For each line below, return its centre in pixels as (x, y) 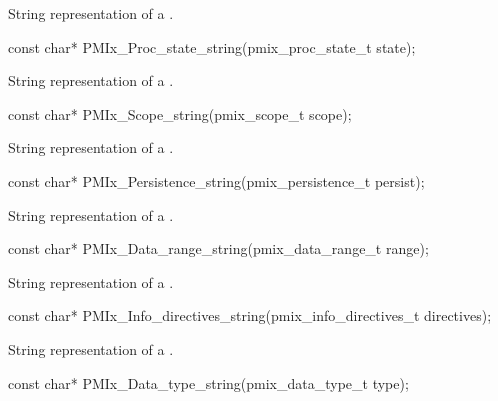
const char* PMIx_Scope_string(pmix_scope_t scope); (180, 113)
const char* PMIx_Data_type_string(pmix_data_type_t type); (208, 382)
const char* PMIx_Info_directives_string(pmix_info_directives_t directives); (250, 315)
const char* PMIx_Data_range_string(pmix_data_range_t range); (218, 248)
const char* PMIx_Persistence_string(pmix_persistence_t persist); (216, 180)
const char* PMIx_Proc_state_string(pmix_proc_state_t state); (212, 46)
